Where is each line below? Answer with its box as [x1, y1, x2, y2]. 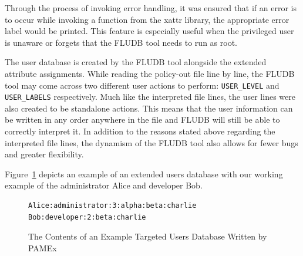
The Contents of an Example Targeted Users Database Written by [28, 230, 267, 242]
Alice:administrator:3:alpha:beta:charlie [28, 201, 197, 210]
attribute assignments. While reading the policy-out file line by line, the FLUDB [5, 67, 295, 79]
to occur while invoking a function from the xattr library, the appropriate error [5, 13, 289, 25]
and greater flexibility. [5, 148, 84, 160]
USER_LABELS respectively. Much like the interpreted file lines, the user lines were [5, 90, 295, 103]
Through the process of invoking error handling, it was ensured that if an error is [5, 2, 297, 14]
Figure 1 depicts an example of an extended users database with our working [5, 167, 283, 180]
